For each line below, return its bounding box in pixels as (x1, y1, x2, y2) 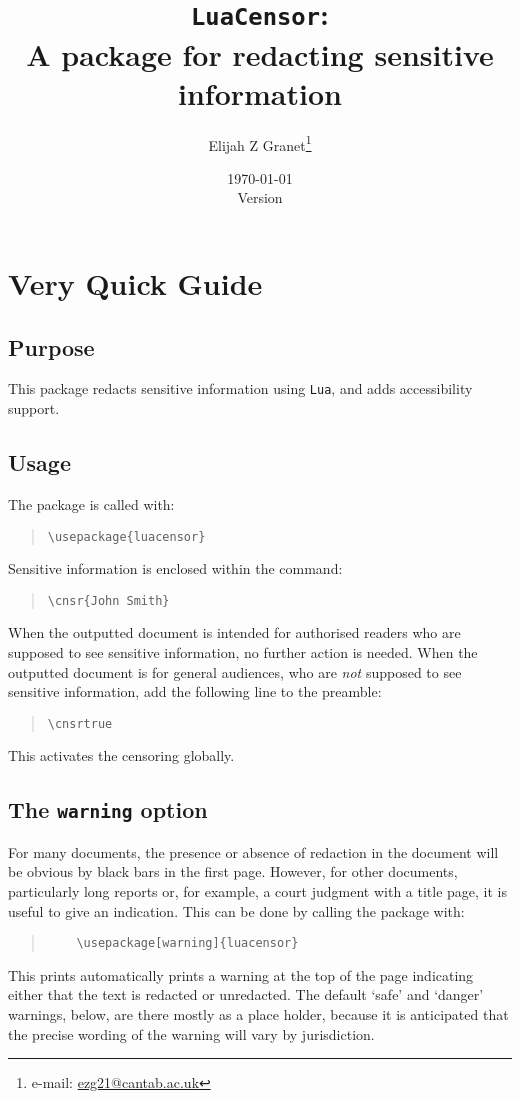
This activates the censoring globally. (8, 745, 235, 766)
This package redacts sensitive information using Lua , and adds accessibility (8, 378, 473, 399)
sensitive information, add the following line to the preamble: (8, 681, 382, 702)
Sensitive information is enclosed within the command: (8, 558, 343, 579)
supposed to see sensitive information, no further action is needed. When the (8, 642, 478, 662)
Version (237, 187, 283, 208)
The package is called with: (8, 493, 175, 514)
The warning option (8, 794, 208, 825)
